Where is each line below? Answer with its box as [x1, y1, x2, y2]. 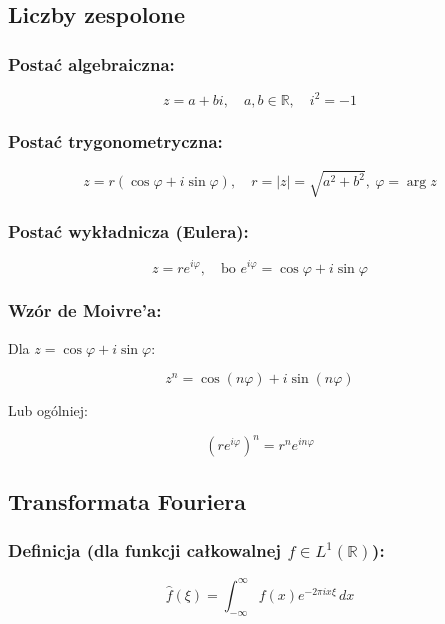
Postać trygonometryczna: [8, 129, 223, 154]
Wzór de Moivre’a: [8, 298, 162, 323]
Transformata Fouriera [8, 485, 246, 516]
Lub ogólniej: [8, 400, 88, 421]
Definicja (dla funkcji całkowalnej [8, 538, 282, 563]
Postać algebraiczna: [8, 51, 175, 76]
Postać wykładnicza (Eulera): [8, 219, 249, 244]
